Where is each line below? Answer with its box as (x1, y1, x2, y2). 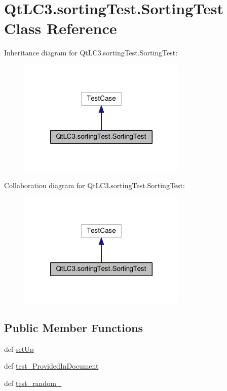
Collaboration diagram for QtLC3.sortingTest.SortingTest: (4, 179, 185, 190)
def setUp (4, 343, 34, 354)
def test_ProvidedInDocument (4, 360, 99, 371)
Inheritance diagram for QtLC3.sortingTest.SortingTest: (4, 47, 178, 58)
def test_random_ (4, 378, 62, 388)
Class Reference (4, 18, 117, 39)
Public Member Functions (4, 320, 143, 336)
